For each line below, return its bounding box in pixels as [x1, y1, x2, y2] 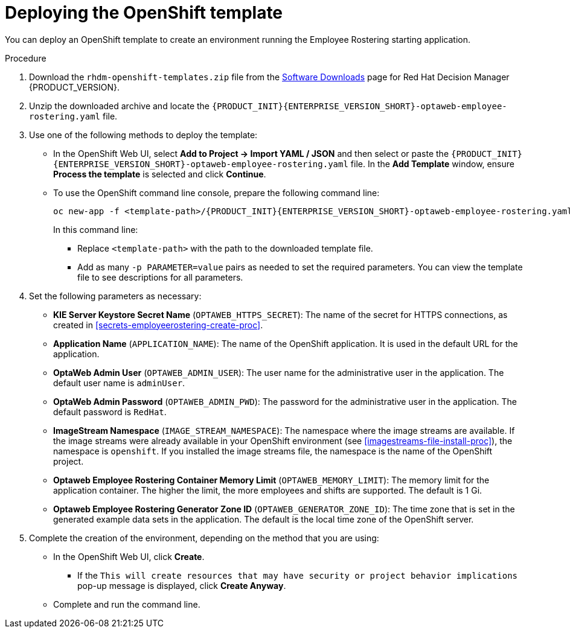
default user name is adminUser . [53, 377, 185, 388]
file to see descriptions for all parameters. [77, 272, 243, 282]
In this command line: [53, 224, 138, 235]
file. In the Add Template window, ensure [350, 158, 514, 169]
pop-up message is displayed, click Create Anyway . [77, 580, 286, 591]
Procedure [5, 52, 46, 63]
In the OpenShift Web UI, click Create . [53, 551, 205, 562]
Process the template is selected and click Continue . [53, 168, 266, 179]
